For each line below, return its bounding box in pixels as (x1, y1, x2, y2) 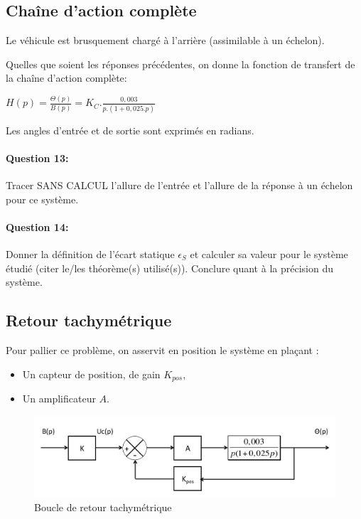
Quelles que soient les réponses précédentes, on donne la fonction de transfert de (6, 56, 355, 71)
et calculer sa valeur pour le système (190, 246, 348, 261)
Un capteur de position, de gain (22, 366, 161, 381)
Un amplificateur (22, 391, 96, 406)
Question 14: (6, 219, 69, 234)
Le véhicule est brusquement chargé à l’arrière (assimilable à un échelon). (6, 33, 325, 48)
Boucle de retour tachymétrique (34, 499, 172, 514)
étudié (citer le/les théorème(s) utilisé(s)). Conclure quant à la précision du (6, 260, 333, 275)
